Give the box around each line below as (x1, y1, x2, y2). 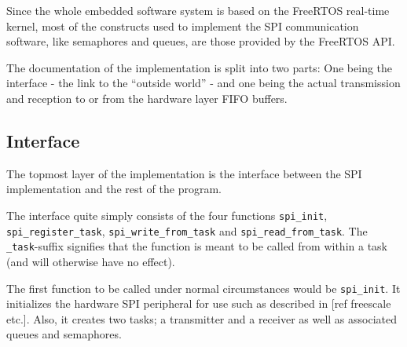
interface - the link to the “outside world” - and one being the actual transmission (6, 75, 401, 91)
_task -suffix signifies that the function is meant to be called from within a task (6, 238, 387, 254)
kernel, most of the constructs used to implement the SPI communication (6, 17, 359, 34)
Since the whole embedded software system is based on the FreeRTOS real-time (6, 2, 390, 18)
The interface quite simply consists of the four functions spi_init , (6, 206, 328, 223)
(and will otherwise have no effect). (6, 253, 175, 269)
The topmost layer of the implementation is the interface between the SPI (6, 165, 362, 181)
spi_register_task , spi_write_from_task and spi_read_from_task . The (6, 222, 368, 239)
